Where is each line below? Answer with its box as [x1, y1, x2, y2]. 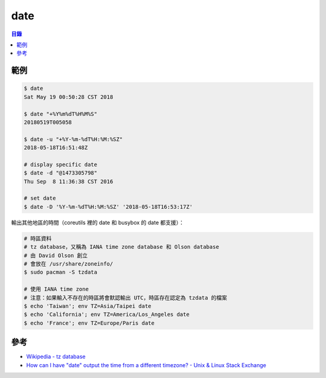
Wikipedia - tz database [26, 353, 86, 360]
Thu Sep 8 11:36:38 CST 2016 [24, 178, 113, 185]
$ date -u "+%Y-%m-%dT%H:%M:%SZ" [24, 136, 123, 143]
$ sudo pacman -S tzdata [24, 269, 98, 276]
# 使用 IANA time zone [24, 286, 89, 293]
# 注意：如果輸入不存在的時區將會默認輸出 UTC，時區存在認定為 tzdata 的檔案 [24, 294, 228, 301]
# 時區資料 [24, 235, 52, 242]
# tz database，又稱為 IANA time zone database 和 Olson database [24, 243, 220, 251]
